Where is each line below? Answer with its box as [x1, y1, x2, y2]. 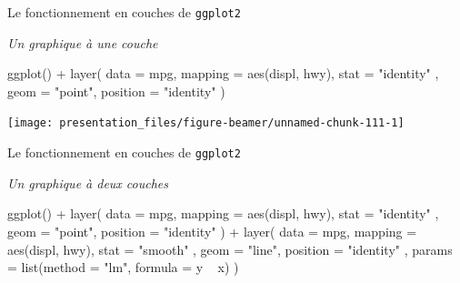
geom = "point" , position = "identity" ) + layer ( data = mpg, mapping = [7, 221, 417, 240]
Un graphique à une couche [7, 33, 158, 52]
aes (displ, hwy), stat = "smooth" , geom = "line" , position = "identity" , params [7, 239, 453, 258]
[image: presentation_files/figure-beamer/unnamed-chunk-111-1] [7, 116, 405, 130]
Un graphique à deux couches [7, 173, 169, 192]
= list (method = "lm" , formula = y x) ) [7, 258, 239, 277]
